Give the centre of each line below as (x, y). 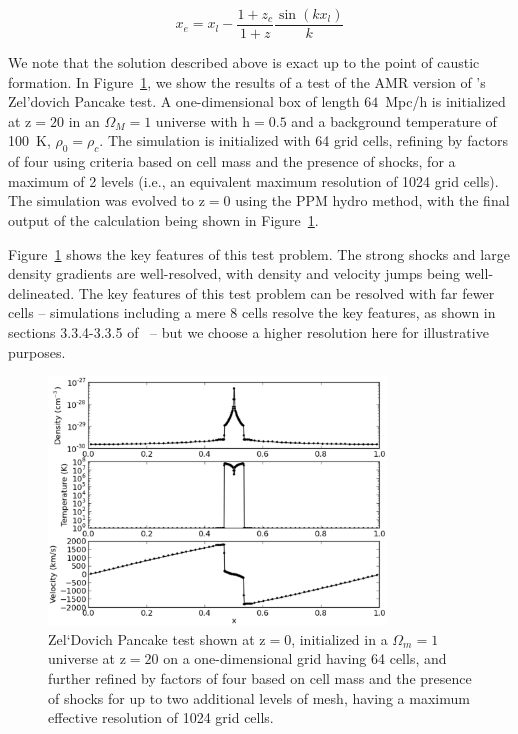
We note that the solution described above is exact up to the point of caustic (244, 62)
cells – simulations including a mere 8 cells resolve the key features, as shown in (252, 312)
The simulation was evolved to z (106, 200)
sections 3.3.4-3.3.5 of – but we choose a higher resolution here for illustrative (248, 331)
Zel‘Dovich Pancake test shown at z (157, 638)
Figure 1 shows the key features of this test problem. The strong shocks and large (259, 253)
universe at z (87, 658)
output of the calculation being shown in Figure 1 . (163, 220)
